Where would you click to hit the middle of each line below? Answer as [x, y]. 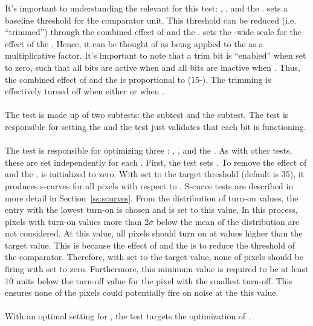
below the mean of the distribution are [228, 221]
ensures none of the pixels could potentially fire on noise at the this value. [142, 292]
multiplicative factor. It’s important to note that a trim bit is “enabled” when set [156, 55]
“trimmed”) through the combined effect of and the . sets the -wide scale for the [153, 32]
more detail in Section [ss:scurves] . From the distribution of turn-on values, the [152, 197]
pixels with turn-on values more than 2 [77, 221]
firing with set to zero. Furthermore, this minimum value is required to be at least [157, 269]
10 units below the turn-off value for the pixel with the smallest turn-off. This [149, 280]
